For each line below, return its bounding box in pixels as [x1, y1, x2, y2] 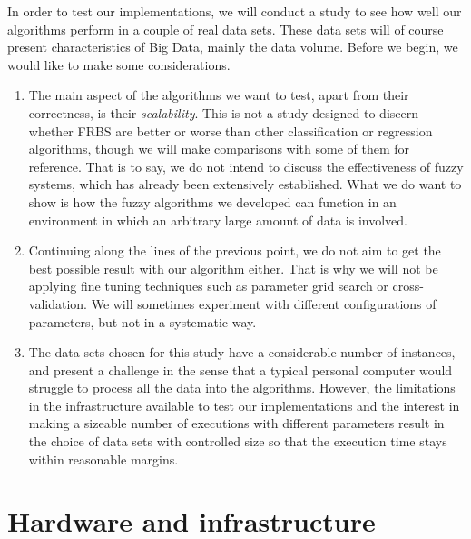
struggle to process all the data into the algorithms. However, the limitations [28, 378, 456, 397]
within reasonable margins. [28, 449, 179, 468]
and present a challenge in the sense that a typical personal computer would [28, 360, 453, 379]
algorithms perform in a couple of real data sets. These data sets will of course [7, 19, 444, 38]
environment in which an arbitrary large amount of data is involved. [28, 210, 407, 229]
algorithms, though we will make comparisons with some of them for [28, 139, 410, 158]
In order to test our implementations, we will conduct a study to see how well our [7, 2, 462, 20]
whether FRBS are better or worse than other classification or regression [28, 121, 433, 140]
